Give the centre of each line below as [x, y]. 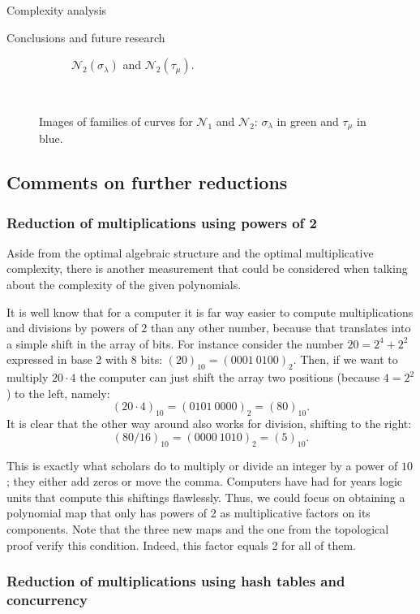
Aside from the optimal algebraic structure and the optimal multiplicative [190, 252]
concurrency [47, 599]
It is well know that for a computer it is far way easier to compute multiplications [210, 311]
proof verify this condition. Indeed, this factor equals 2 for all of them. [181, 545]
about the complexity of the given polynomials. [124, 285]
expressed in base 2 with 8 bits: [85, 359]
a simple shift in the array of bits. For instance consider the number [175, 343]
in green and [308, 121]
